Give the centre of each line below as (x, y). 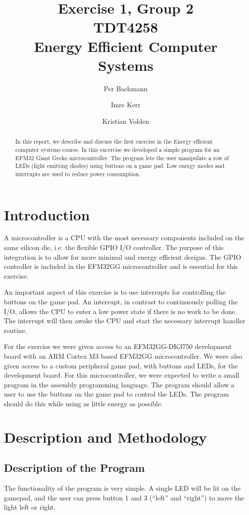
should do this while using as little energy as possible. (83, 403)
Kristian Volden (126, 121)
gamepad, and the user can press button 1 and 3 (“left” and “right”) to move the (124, 497)
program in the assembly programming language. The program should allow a (119, 384)
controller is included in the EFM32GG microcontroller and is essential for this (121, 266)
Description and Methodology (105, 437)
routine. (15, 330)
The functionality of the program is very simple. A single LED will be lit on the (122, 488)
